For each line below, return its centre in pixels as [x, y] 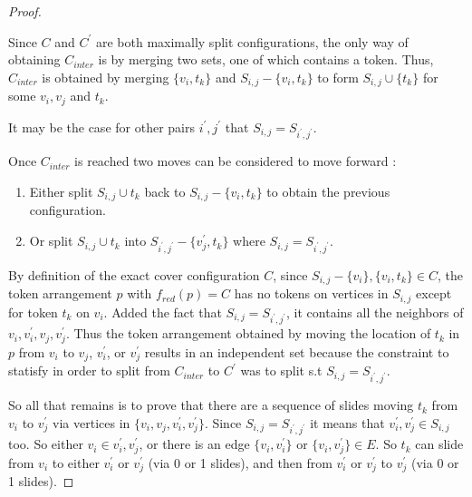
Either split [61, 192]
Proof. [25, 11]
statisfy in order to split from [89, 370]
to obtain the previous [328, 192]
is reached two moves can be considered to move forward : [236, 161]
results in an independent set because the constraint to [297, 351]
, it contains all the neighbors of [375, 312]
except [434, 293]
